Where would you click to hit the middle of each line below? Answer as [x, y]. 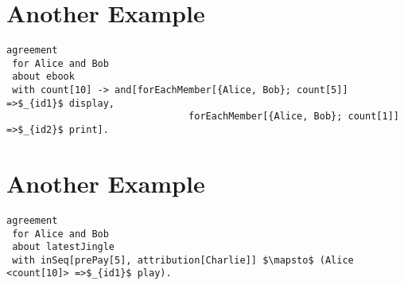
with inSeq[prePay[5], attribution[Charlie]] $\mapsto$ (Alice [183, 260]
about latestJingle [64, 247]
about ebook [43, 77]
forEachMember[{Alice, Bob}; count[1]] [294, 117]
